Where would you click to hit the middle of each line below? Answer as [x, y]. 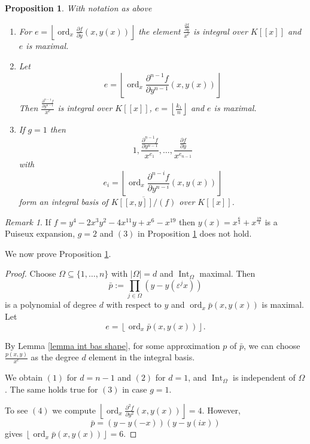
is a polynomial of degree [51, 304]
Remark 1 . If [28, 221]
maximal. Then [227, 273]
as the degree [55, 357]
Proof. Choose [31, 273]
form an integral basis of [63, 202]
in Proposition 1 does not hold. [195, 233]
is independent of [264, 377]
